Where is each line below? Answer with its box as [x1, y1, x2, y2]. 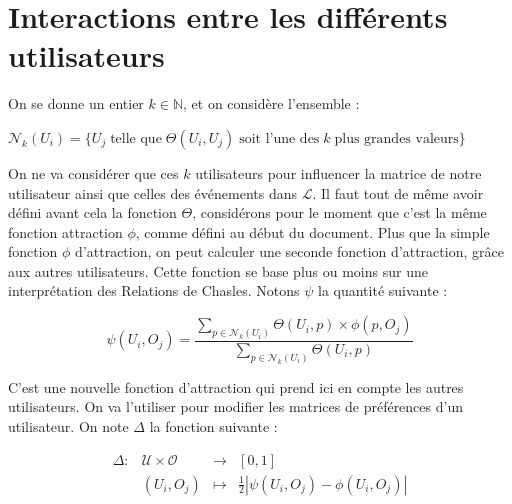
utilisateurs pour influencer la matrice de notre [195, 162, 482, 183]
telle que [110, 131, 162, 146]
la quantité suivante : [317, 280, 448, 301]
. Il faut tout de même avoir [312, 182, 484, 203]
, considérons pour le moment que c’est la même [192, 202, 487, 223]
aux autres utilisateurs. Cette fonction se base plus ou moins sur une [8, 260, 428, 281]
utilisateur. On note [8, 416, 129, 436]
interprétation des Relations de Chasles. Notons [8, 280, 300, 301]
